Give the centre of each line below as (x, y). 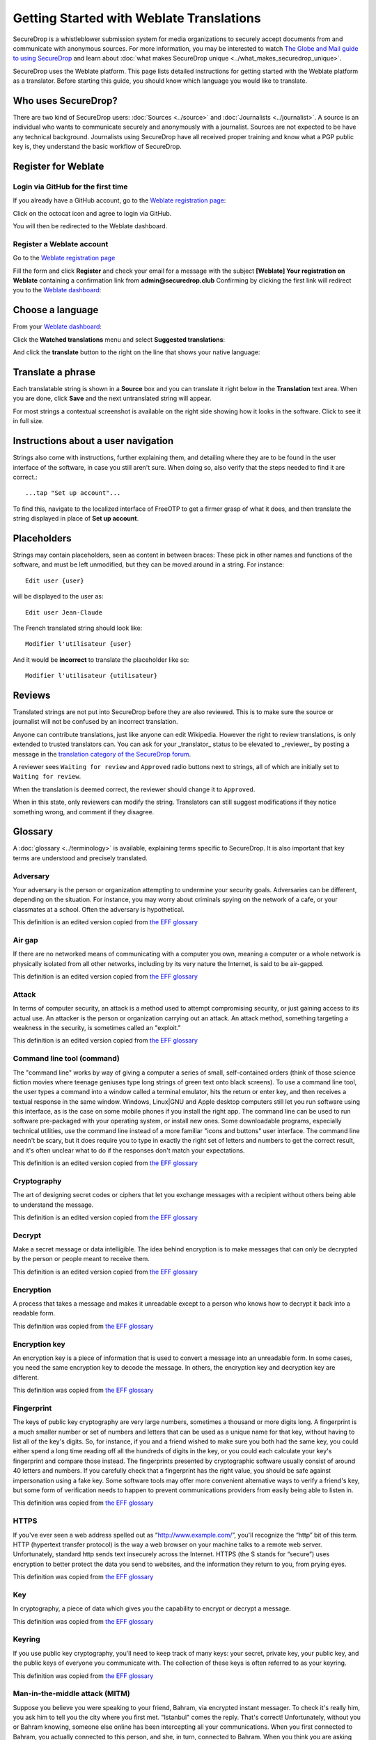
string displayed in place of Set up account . (76, 519)
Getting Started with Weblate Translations (137, 18)
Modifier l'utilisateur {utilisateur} (92, 676)
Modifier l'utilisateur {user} (79, 644)
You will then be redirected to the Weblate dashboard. (90, 226)
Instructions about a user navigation (93, 441)
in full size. (29, 421)
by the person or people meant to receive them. (81, 1259)
